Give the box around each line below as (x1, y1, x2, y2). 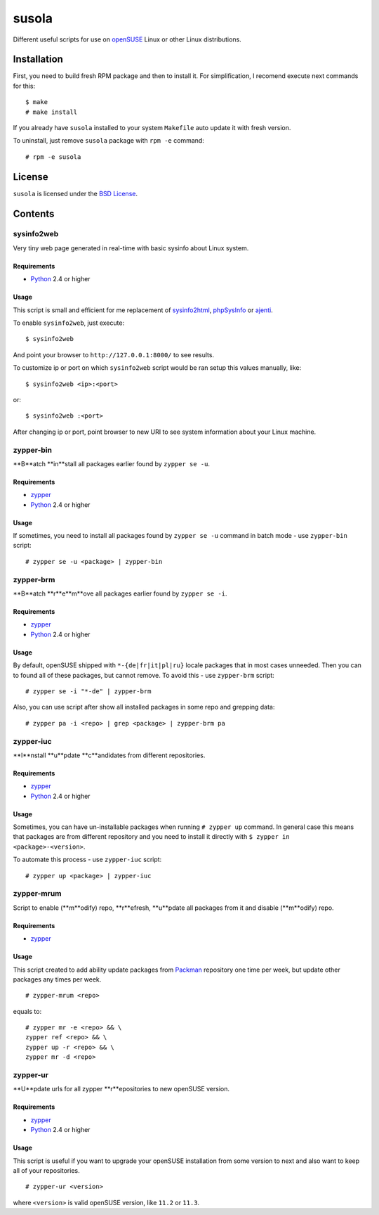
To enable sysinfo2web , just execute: (13, 319, 125, 327)
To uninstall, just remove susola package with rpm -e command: (13, 136, 205, 145)
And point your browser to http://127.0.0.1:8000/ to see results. (13, 350, 214, 359)
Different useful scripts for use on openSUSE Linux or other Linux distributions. (13, 35, 241, 44)
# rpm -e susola (25, 153, 81, 161)
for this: (13, 82, 36, 90)
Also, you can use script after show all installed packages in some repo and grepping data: (13, 703, 275, 712)
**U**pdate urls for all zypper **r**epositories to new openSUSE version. (13, 1085, 230, 1093)
